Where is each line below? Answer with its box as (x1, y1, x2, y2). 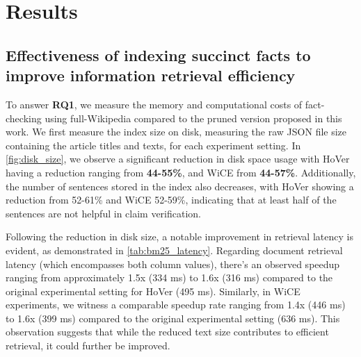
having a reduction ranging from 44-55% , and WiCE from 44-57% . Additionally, (6, 165, 356, 179)
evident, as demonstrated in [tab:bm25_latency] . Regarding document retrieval (6, 242, 343, 257)
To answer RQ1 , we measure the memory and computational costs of (6, 97, 303, 111)
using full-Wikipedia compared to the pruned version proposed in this (45, 110, 342, 125)
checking (6, 110, 42, 125)
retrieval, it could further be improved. (6, 338, 170, 353)
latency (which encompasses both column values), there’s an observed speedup (6, 256, 340, 271)
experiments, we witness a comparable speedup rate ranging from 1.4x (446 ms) (6, 297, 346, 312)
